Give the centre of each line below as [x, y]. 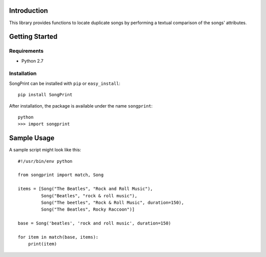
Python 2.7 [33, 61]
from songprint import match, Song [61, 175]
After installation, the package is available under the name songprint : [81, 106]
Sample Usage [32, 138]
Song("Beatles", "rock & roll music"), [89, 196]
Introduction [29, 11]
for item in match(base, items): [58, 237]
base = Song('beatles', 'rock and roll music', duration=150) [95, 223]
